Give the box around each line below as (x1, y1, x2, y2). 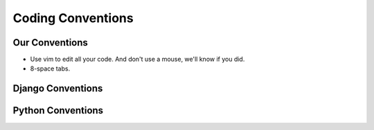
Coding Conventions (12, 10, 134, 26)
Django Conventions (12, 83, 103, 95)
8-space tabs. (30, 64, 71, 73)
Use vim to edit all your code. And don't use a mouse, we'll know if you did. (30, 55, 245, 64)
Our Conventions (12, 37, 88, 48)
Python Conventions (12, 104, 104, 117)
